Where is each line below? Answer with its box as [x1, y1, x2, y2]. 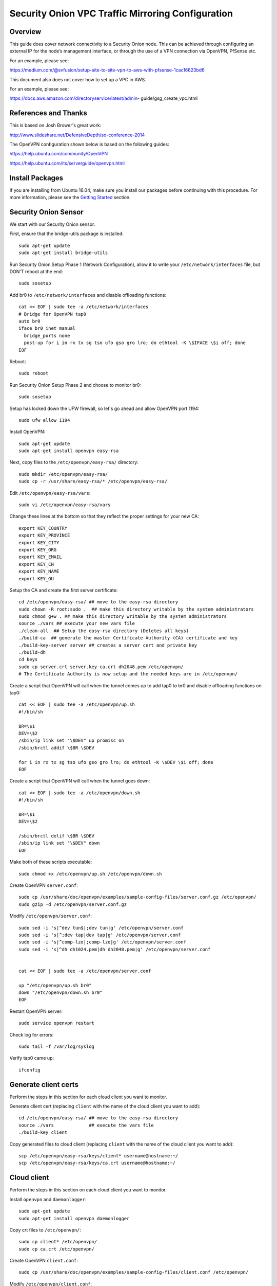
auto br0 [18, 318, 41, 324]
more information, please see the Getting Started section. [9, 194, 131, 201]
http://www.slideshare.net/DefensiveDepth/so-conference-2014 [9, 132, 145, 138]
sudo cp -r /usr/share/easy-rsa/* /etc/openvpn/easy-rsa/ [18, 478, 168, 485]
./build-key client [18, 1130, 68, 1135]
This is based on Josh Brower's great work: [9, 122, 102, 129]
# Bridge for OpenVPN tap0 [18, 311, 87, 317]
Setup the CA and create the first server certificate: [9, 587, 118, 593]
